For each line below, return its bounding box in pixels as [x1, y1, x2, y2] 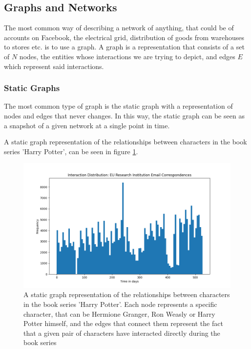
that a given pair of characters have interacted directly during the [23, 327, 220, 338]
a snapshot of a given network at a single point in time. [4, 120, 170, 130]
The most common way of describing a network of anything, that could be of [4, 23, 234, 33]
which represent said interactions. [4, 61, 104, 71]
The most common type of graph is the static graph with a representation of [4, 101, 233, 111]
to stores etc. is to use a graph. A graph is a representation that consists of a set [4, 42, 245, 52]
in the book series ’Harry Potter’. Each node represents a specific [23, 299, 217, 309]
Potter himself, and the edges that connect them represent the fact [23, 318, 223, 328]
